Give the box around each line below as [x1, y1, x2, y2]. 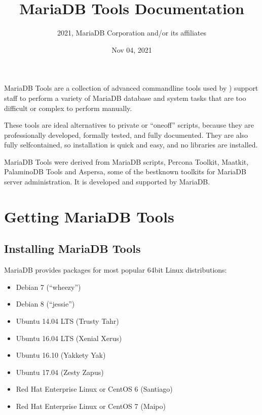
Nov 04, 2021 [111, 44, 152, 55]
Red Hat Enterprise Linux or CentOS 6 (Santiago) [16, 384, 173, 394]
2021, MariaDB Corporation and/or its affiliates [57, 27, 206, 38]
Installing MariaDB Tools [4, 241, 141, 256]
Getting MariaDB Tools [4, 206, 174, 227]
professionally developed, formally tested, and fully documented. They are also [4, 129, 248, 140]
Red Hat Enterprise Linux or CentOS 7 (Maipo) [16, 400, 166, 411]
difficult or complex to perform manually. [4, 102, 132, 113]
